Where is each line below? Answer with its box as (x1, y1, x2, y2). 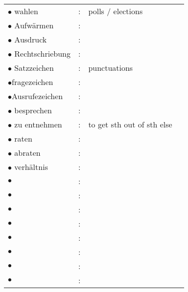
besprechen (14, 104, 52, 116)
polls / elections (88, 5, 143, 17)
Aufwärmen (14, 20, 54, 31)
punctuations (88, 62, 133, 73)
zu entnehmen (14, 119, 62, 130)
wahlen (14, 5, 38, 17)
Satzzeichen (14, 62, 54, 73)
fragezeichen (12, 76, 53, 87)
